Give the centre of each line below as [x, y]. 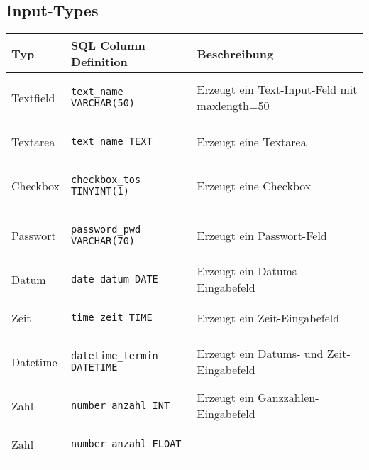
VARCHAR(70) [103, 241]
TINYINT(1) [100, 191]
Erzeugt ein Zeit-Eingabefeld [268, 317]
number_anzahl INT [121, 406]
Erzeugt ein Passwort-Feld [262, 235]
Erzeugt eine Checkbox [254, 185]
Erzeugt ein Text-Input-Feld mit [277, 89]
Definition [99, 62]
